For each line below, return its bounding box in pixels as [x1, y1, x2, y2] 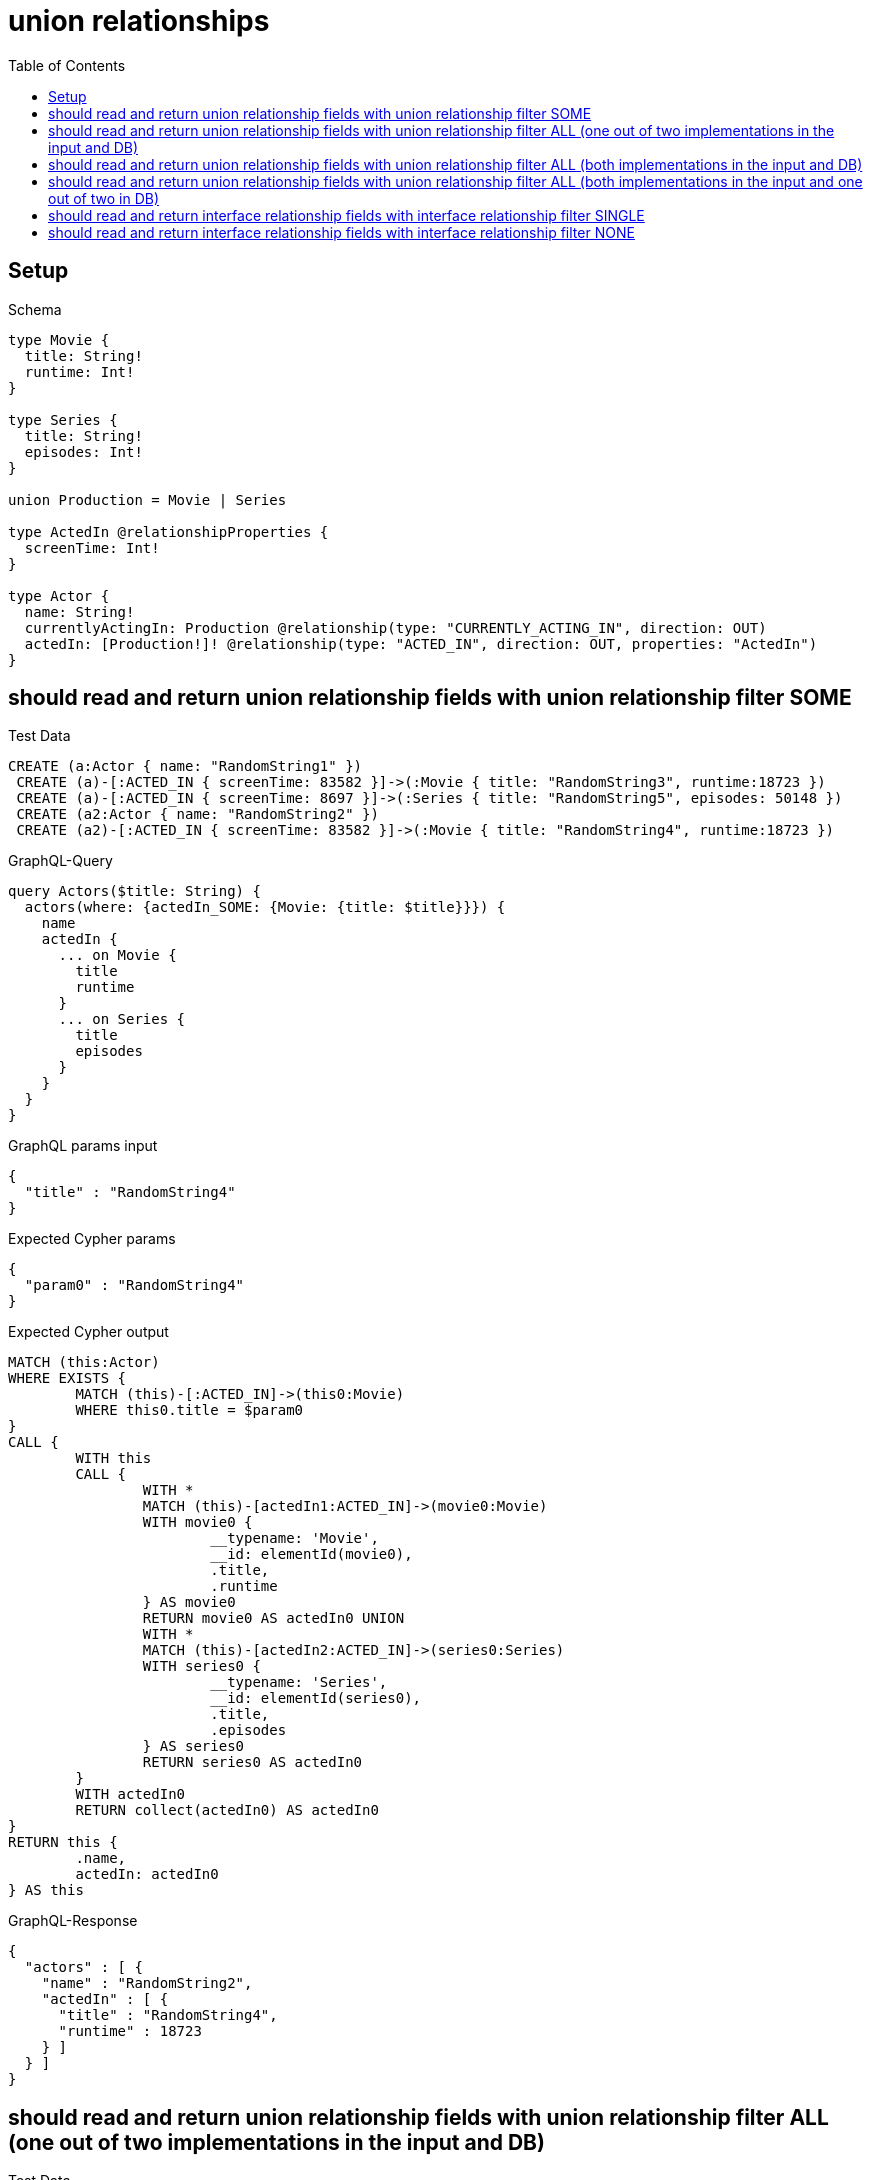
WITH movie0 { [142, 1514, 253, 1531]
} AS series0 [142, 1738, 245, 1755]
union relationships [8, 4, 270, 38]
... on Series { [58, 1011, 186, 1028]
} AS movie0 [142, 1594, 236, 1611]
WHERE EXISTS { [8, 1370, 127, 1387]
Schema [8, 300, 62, 318]
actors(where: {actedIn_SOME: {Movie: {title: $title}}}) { [24, 899, 506, 916]
